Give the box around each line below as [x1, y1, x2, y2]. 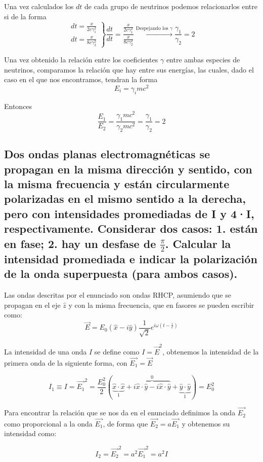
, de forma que [103, 418, 148, 429]
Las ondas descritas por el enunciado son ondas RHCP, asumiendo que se [4, 290, 231, 300]
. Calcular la [165, 235, 231, 251]
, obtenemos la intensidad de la [162, 346, 259, 357]
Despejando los [136, 25, 168, 31]
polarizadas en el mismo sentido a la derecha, [4, 191, 246, 206]
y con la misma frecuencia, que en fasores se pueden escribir [68, 299, 254, 310]
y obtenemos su [182, 418, 230, 429]
